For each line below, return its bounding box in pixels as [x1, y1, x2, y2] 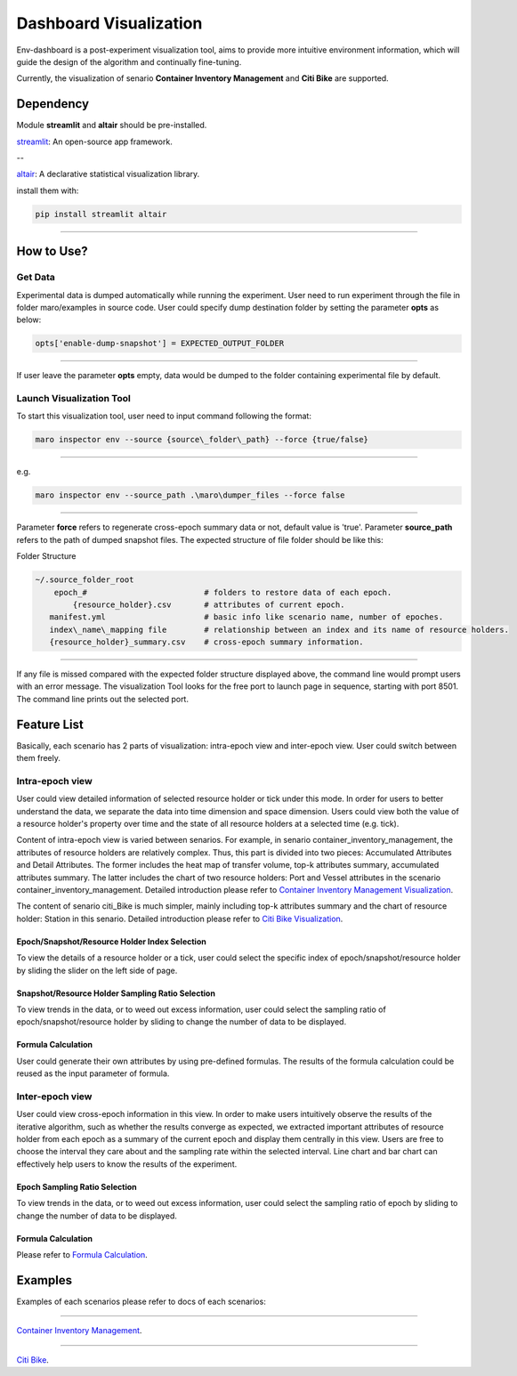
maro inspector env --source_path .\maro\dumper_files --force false [35, 490, 345, 500]
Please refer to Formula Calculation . [16, 1250, 149, 1260]
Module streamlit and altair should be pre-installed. [16, 120, 207, 131]
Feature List [16, 716, 84, 732]
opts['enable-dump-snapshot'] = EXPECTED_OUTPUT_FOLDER [35, 338, 285, 349]
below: [16, 314, 42, 325]
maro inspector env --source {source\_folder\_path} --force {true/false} [35, 434, 369, 445]
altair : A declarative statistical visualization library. [16, 169, 200, 180]
